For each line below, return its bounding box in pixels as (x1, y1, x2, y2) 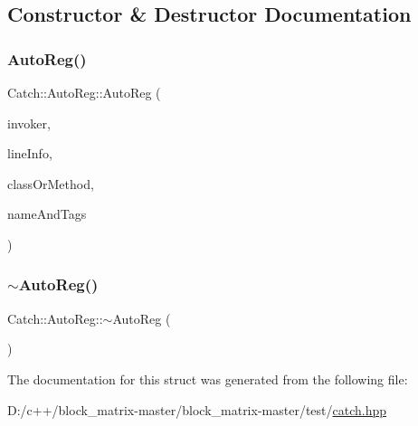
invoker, (7, 113, 51, 132)
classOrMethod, (7, 174, 94, 193)
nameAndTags (7, 204, 87, 223)
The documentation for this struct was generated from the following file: (7, 369, 408, 388)
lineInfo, (7, 144, 52, 163)
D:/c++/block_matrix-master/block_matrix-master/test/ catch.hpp (7, 400, 387, 419)
